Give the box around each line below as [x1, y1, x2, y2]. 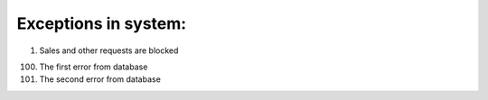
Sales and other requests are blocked [39, 45, 179, 56]
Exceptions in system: [16, 14, 187, 33]
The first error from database [39, 61, 148, 72]
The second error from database [39, 74, 162, 85]
